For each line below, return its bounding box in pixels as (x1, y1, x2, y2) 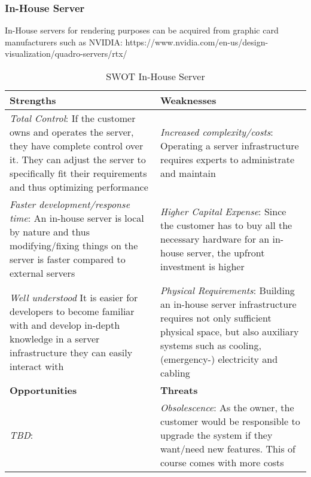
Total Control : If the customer (10, 111, 136, 125)
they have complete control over (10, 139, 144, 152)
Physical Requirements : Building (160, 283, 295, 297)
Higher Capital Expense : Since (160, 204, 286, 218)
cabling (160, 366, 190, 380)
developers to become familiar (10, 304, 135, 318)
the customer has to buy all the (160, 218, 292, 232)
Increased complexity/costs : (160, 125, 273, 139)
